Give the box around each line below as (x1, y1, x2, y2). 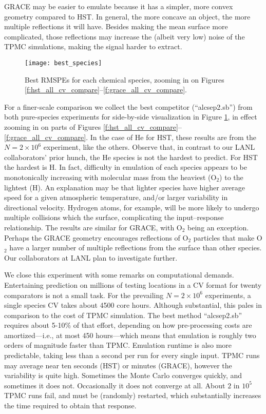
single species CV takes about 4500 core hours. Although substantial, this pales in (4, 300, 262, 310)
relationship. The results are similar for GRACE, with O (4, 222, 182, 232)
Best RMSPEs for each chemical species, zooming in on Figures (25, 74, 224, 85)
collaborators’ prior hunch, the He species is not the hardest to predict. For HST (4, 151, 258, 162)
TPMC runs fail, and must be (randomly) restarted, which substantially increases (4, 390, 261, 401)
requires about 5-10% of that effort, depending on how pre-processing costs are (4, 320, 252, 330)
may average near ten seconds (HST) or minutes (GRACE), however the (4, 360, 232, 370)
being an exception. (187, 222, 249, 232)
